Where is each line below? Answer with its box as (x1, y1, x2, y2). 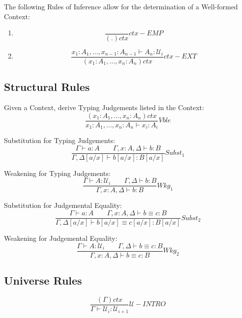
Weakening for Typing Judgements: (4, 168, 111, 178)
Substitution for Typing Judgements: (4, 135, 115, 145)
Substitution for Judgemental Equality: (4, 200, 122, 210)
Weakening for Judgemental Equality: (4, 233, 118, 243)
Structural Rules (4, 79, 90, 94)
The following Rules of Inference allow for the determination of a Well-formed (4, 1, 238, 11)
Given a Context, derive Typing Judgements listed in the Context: (4, 102, 204, 113)
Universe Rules (4, 273, 82, 288)
